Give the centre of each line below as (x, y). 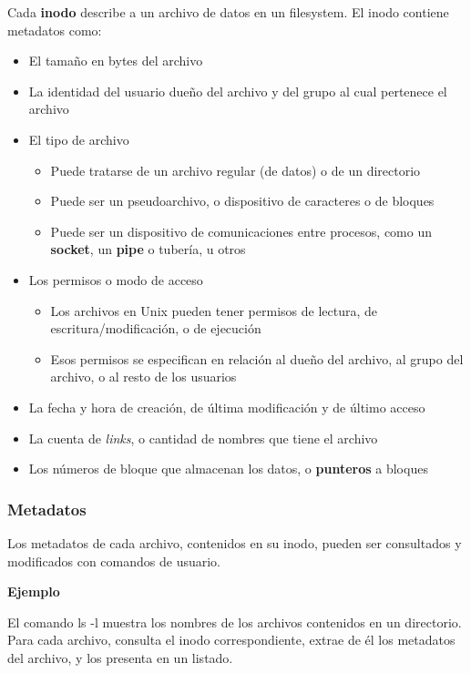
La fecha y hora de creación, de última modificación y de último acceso (227, 407)
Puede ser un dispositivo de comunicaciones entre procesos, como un (241, 231)
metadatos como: (55, 30)
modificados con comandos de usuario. (114, 561)
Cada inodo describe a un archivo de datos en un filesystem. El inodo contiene (228, 12)
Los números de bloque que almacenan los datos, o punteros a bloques (228, 469)
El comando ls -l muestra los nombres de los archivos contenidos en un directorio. (235, 622)
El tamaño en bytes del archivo (116, 61)
